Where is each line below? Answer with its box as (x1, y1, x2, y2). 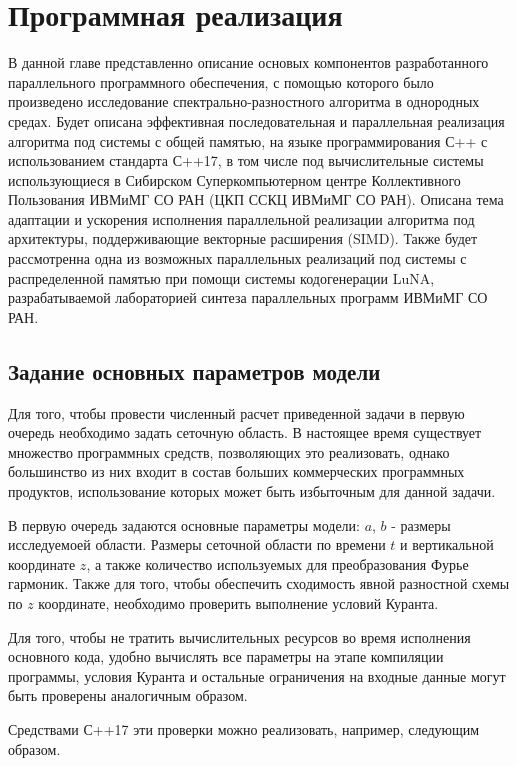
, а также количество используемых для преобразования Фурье (86, 553, 469, 574)
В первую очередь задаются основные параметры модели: (8, 514, 360, 535)
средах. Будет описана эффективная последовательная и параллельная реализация (8, 110, 505, 131)
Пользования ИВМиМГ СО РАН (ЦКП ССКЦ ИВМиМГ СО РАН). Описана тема (8, 189, 504, 210)
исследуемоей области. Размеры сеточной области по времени (8, 534, 386, 555)
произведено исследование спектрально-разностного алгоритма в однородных (8, 91, 480, 112)
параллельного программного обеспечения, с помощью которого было (8, 71, 434, 92)
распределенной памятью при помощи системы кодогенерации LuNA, (8, 267, 435, 288)
